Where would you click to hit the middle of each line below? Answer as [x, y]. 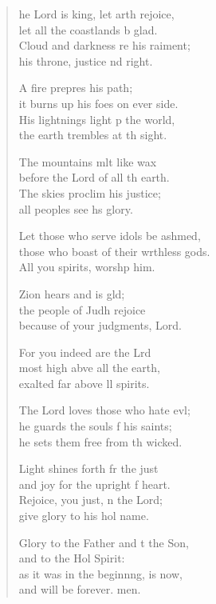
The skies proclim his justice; [90, 192]
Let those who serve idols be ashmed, [110, 236]
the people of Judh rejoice [82, 309]
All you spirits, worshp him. [87, 267]
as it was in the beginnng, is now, [100, 573]
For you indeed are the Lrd [85, 352]
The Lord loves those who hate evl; [104, 410]
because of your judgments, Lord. [100, 325]
